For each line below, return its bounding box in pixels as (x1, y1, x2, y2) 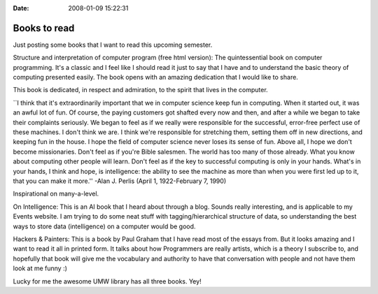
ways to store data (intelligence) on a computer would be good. (13, 222, 196, 230)
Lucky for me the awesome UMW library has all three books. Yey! (13, 277, 202, 286)
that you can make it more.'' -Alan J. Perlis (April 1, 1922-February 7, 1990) (13, 177, 227, 185)
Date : (13, 4, 29, 12)
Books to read (13, 22, 75, 34)
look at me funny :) (13, 264, 68, 272)
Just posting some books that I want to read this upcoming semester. (13, 41, 213, 49)
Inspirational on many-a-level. (13, 189, 99, 198)
